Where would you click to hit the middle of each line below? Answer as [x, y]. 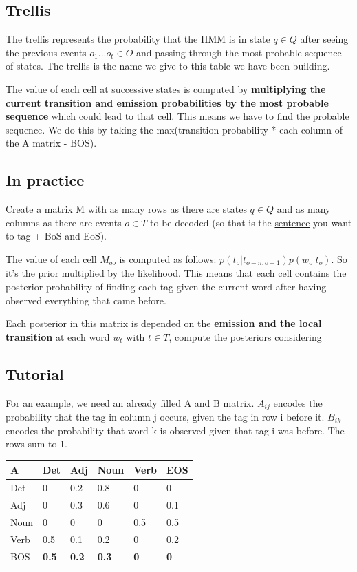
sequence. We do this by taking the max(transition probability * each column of [174, 129]
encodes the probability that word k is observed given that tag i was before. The [175, 430]
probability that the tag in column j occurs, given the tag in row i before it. [165, 417]
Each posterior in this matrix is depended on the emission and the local [164, 323]
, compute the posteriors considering [245, 336]
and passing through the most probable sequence [239, 52]
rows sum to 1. [37, 444]
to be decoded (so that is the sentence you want [251, 222]
